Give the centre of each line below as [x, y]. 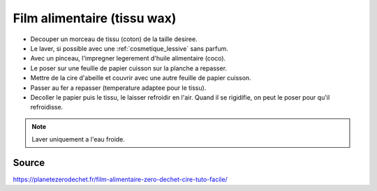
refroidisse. [47, 107]
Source [29, 163]
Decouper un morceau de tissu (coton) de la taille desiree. [114, 39]
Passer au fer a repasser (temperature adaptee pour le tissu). [118, 88]
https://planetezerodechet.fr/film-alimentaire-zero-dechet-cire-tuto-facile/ [120, 179]
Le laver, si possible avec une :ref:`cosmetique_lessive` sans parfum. [129, 48]
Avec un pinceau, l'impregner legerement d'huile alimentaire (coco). [128, 59]
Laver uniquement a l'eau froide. [79, 139]
